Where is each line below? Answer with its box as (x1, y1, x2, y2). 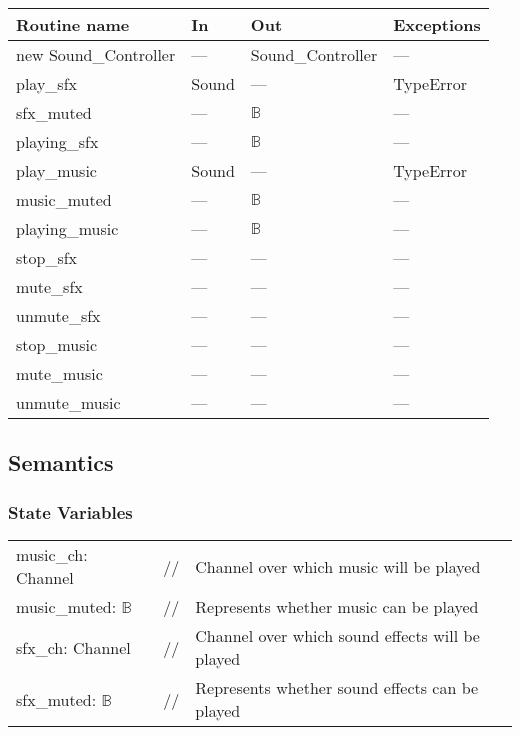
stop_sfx (16, 246, 78, 269)
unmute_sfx (16, 304, 101, 327)
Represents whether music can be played (195, 595, 479, 618)
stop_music (16, 333, 98, 356)
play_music (16, 159, 97, 182)
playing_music (16, 217, 119, 240)
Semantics (8, 447, 114, 478)
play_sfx (16, 72, 77, 95)
